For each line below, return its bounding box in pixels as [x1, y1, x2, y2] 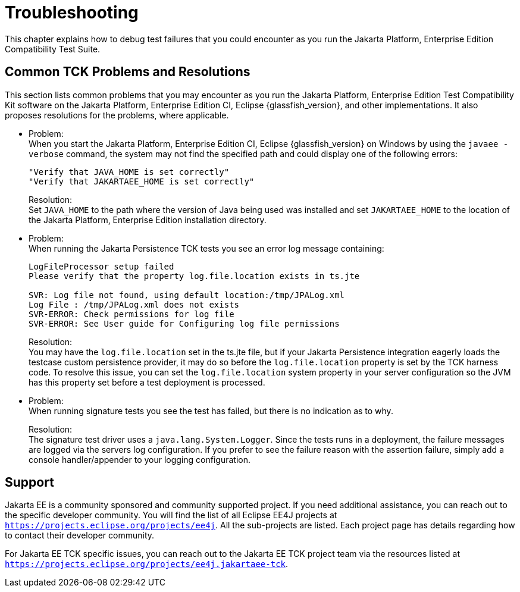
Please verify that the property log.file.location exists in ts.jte [29, 271, 360, 281]
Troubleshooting [5, 2, 139, 23]
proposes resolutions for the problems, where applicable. [5, 109, 229, 120]
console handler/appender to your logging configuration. [29, 454, 250, 465]
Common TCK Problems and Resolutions [5, 64, 250, 80]
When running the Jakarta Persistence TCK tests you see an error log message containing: [29, 243, 384, 253]
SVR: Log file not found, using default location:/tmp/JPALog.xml [29, 290, 345, 300]
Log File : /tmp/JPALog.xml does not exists [29, 299, 240, 309]
